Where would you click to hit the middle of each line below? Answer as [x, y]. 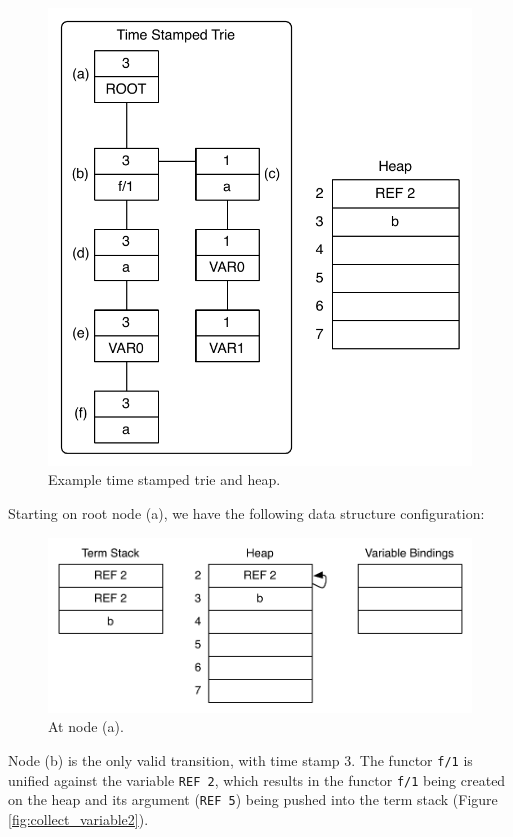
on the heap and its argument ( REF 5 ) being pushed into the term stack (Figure [253, 799]
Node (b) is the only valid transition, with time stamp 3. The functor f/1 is [240, 760]
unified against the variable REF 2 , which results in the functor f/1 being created [257, 779]
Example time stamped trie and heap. [164, 479]
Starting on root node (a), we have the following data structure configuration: [246, 512]
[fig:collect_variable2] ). [78, 819]
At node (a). [86, 726]
